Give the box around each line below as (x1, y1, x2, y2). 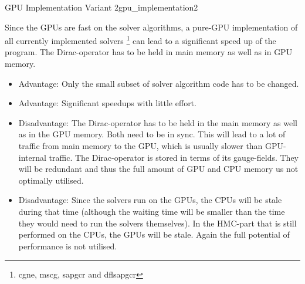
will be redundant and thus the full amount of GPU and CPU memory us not (18, 163, 299, 175)
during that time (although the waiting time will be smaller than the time (18, 205, 285, 217)
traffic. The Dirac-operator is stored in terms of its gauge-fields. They (49, 151, 299, 163)
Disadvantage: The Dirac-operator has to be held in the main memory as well (18, 116, 297, 129)
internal (18, 151, 46, 163)
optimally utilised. (18, 174, 84, 186)
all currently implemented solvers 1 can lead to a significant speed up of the (5, 33, 276, 46)
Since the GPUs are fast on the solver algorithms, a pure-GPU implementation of (5, 21, 298, 33)
